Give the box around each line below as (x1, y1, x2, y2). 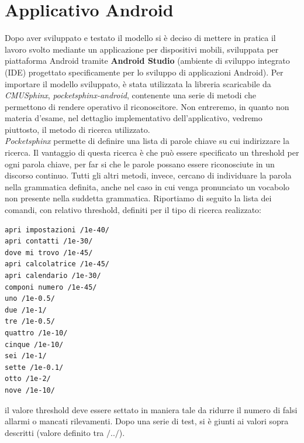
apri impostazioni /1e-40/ (5, 225, 109, 234)
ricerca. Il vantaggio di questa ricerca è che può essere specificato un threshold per (5, 146, 299, 159)
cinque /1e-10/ (5, 340, 64, 349)
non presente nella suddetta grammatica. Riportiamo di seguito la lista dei (5, 192, 272, 204)
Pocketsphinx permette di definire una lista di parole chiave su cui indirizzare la (5, 135, 289, 147)
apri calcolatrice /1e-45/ (5, 260, 109, 269)
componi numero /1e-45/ (5, 283, 97, 291)
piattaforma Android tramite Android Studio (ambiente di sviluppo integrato (5, 54, 290, 67)
